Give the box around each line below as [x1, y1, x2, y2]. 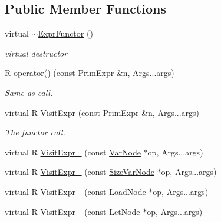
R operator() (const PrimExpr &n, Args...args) [5, 67, 174, 79]
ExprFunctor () [38, 27, 93, 39]
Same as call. [5, 86, 53, 98]
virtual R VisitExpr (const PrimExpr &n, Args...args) [5, 106, 200, 118]
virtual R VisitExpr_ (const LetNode [5, 205, 140, 217]
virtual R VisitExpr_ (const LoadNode [5, 185, 146, 197]
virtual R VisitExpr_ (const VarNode [5, 145, 141, 158]
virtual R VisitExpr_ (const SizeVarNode [5, 165, 154, 178]
